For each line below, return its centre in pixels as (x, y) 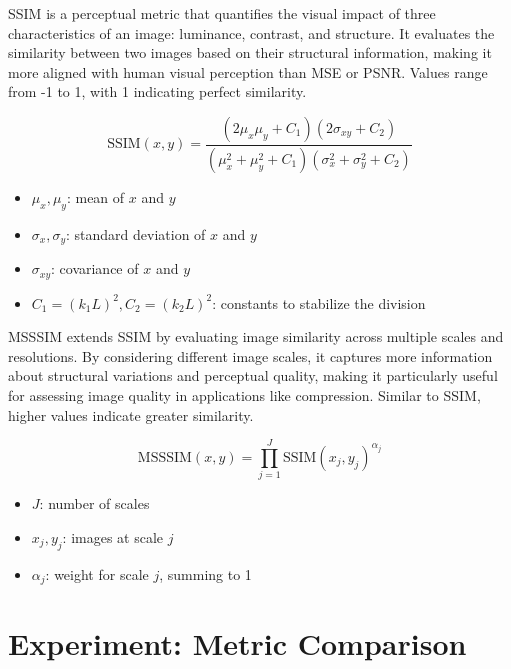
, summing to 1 (205, 573)
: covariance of (95, 268)
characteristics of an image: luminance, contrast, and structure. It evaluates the (251, 32)
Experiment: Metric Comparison (237, 643)
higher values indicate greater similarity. (131, 414)
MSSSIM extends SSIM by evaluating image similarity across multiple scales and (256, 336)
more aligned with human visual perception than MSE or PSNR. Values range (248, 71)
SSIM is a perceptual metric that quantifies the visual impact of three (222, 13)
